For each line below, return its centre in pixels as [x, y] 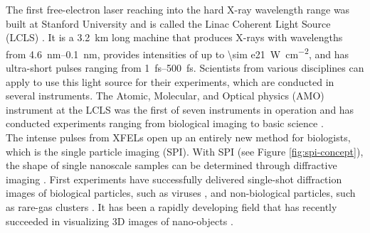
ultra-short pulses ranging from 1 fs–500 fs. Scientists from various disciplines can [185, 68]
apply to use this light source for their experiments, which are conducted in [170, 81]
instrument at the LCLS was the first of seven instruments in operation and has [180, 109]
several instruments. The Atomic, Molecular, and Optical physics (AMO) [165, 96]
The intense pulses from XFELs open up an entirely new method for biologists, [178, 137]
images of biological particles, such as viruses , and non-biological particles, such [181, 193]
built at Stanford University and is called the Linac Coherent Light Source [168, 23]
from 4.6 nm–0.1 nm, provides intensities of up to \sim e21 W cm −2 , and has [178, 53]
